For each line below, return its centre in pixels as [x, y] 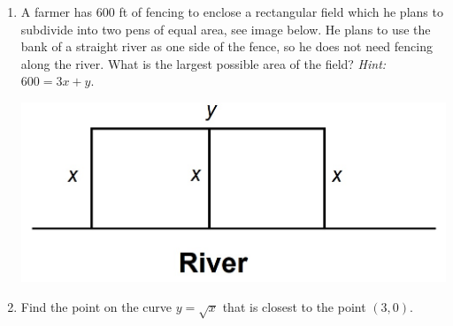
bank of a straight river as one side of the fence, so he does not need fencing [226, 46]
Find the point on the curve [96, 306]
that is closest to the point [294, 306]
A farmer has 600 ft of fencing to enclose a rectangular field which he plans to [232, 11]
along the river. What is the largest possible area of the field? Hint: [203, 63]
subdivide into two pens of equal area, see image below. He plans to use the [226, 29]
